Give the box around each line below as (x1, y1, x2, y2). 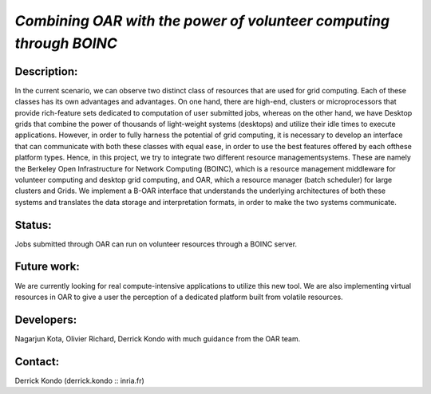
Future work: (14, 260, 80, 274)
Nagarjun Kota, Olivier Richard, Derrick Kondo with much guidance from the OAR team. (14, 333, 301, 343)
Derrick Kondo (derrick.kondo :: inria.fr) (14, 376, 145, 385)
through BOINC (14, 34, 117, 52)
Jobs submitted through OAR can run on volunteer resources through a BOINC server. (14, 239, 298, 249)
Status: (14, 218, 52, 231)
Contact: (14, 355, 60, 368)
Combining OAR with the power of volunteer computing (14, 12, 390, 30)
